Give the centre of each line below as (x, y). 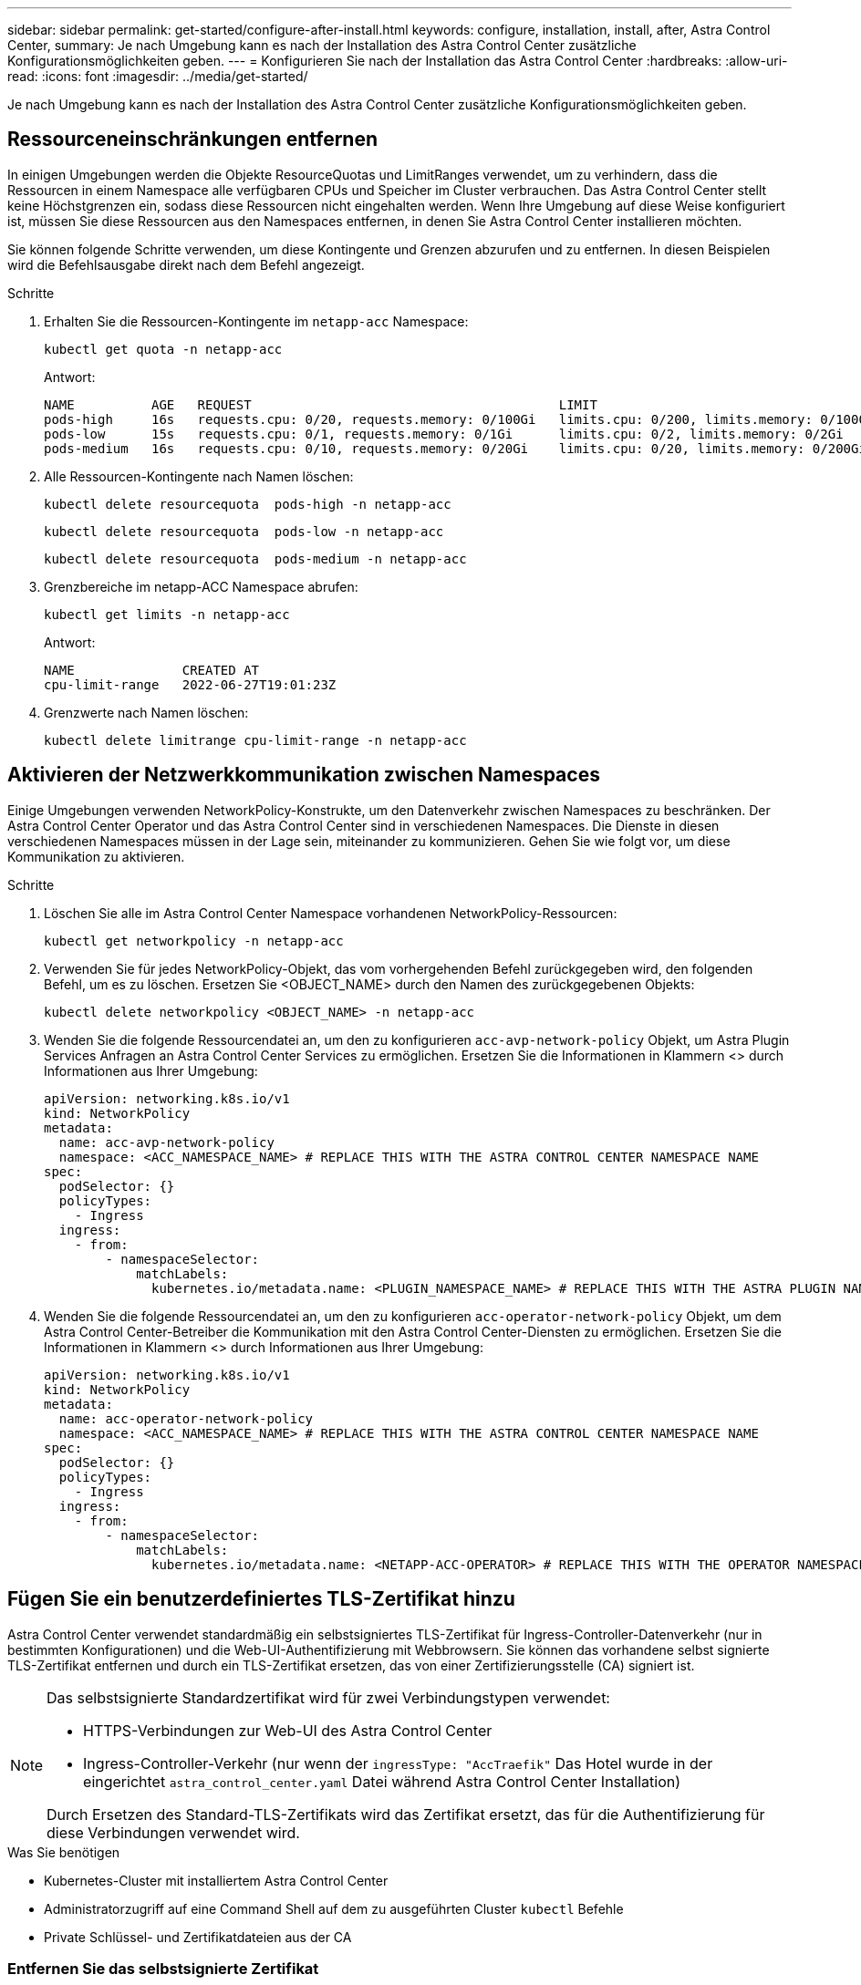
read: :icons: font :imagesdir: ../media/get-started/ (158, 76)
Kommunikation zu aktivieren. (96, 856)
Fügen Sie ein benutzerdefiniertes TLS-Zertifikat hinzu (261, 1599)
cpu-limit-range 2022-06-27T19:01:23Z (190, 684)
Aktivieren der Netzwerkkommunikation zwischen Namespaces (304, 775)
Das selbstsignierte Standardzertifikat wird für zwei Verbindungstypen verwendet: (328, 1697)
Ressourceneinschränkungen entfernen (193, 140)
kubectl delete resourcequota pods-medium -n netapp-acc (255, 558)
